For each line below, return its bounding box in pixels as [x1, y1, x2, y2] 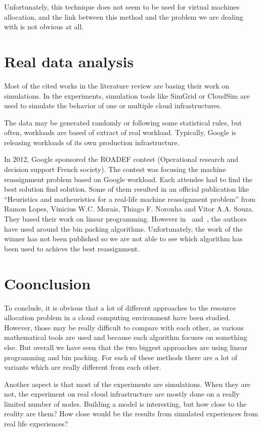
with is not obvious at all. [4, 21, 84, 32]
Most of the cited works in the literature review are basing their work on [4, 80, 229, 91]
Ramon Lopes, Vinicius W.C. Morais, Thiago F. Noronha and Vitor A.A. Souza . [4, 203, 254, 214]
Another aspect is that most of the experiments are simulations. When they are [4, 378, 251, 389]
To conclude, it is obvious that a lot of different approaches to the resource [4, 302, 236, 313]
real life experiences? [4, 418, 68, 429]
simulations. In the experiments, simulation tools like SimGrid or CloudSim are [4, 90, 250, 101]
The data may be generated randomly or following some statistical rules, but [4, 117, 242, 127]
